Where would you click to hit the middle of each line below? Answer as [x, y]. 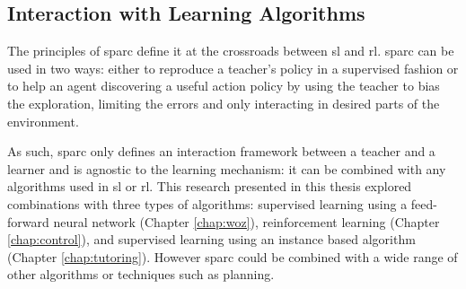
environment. [43, 121]
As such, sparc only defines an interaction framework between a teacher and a [221, 151]
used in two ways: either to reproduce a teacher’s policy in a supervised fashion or [233, 68]
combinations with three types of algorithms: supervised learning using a [207, 203]
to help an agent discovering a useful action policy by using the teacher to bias [224, 86]
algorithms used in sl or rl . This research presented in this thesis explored [210, 186]
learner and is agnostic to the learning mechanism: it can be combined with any [227, 168]
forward [28, 221]
